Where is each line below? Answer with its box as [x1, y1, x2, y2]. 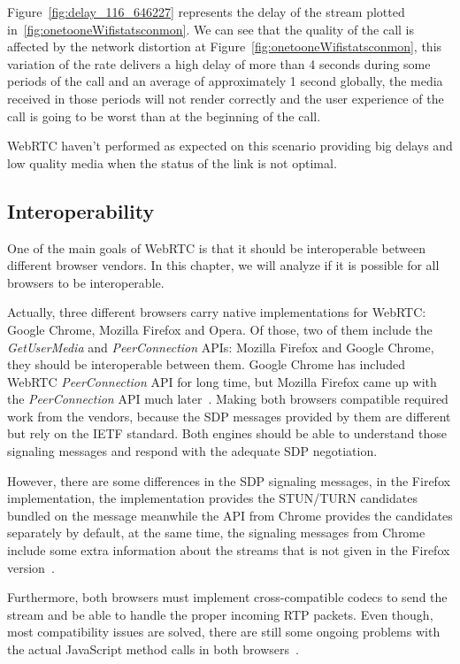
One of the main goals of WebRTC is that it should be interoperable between [7, 238, 426, 257]
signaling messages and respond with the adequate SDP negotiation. [7, 442, 378, 460]
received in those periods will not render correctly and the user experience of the [7, 89, 444, 107]
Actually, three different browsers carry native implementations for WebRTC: [7, 303, 426, 321]
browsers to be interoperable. [7, 273, 165, 291]
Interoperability [7, 197, 155, 224]
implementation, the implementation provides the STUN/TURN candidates [7, 489, 418, 507]
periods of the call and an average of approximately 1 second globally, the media [7, 72, 443, 90]
